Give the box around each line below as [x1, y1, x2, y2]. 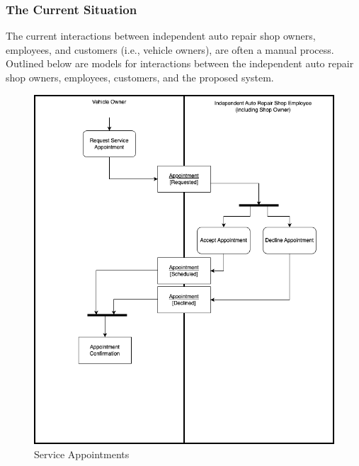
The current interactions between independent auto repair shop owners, [6, 28, 316, 43]
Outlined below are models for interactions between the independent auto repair [6, 56, 354, 71]
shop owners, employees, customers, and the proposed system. [6, 70, 274, 84]
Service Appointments [34, 446, 130, 461]
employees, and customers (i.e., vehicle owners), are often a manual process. [6, 42, 334, 57]
